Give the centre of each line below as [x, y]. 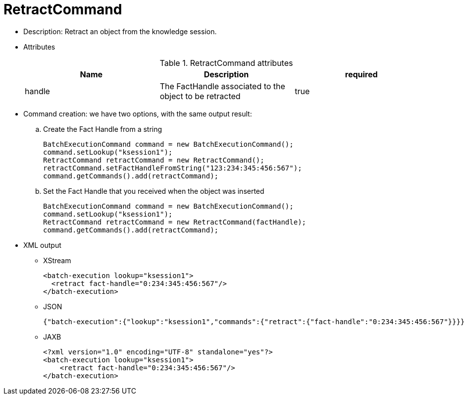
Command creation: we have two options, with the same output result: [138, 114]
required [361, 74]
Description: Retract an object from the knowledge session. [120, 31]
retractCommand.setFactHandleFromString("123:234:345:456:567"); [173, 168]
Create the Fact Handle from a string [103, 129]
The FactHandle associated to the [222, 86]
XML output [42, 245]
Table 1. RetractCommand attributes [226, 63]
